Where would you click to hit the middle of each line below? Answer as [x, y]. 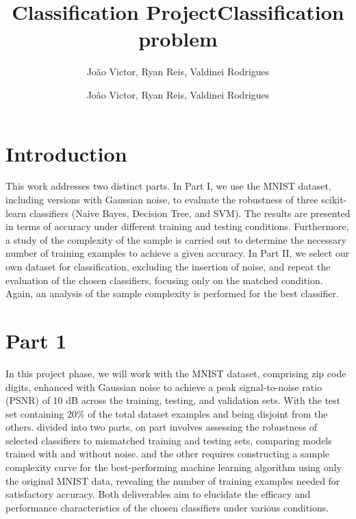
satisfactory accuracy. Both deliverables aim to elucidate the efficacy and [158, 494]
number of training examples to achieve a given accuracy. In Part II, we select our [178, 253]
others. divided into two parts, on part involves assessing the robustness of [162, 427]
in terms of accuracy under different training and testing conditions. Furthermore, [177, 226]
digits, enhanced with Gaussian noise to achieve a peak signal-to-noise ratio [164, 387]
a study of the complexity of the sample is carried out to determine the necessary [176, 239]
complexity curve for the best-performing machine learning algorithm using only [174, 467]
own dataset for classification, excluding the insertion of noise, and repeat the [168, 266]
